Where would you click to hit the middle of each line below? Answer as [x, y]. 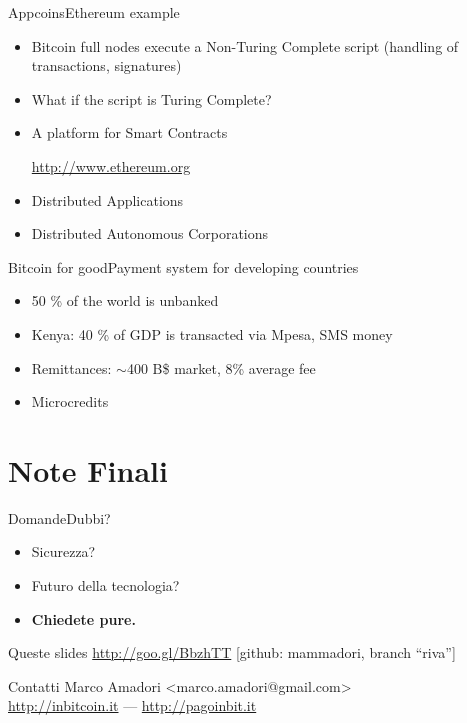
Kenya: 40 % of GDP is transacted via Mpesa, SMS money [212, 333]
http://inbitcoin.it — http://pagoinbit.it [132, 705]
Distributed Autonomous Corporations [150, 233]
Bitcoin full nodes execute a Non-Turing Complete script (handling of [245, 45]
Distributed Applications [107, 199]
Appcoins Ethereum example [94, 12]
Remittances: [71, 367]
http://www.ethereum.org [111, 165]
